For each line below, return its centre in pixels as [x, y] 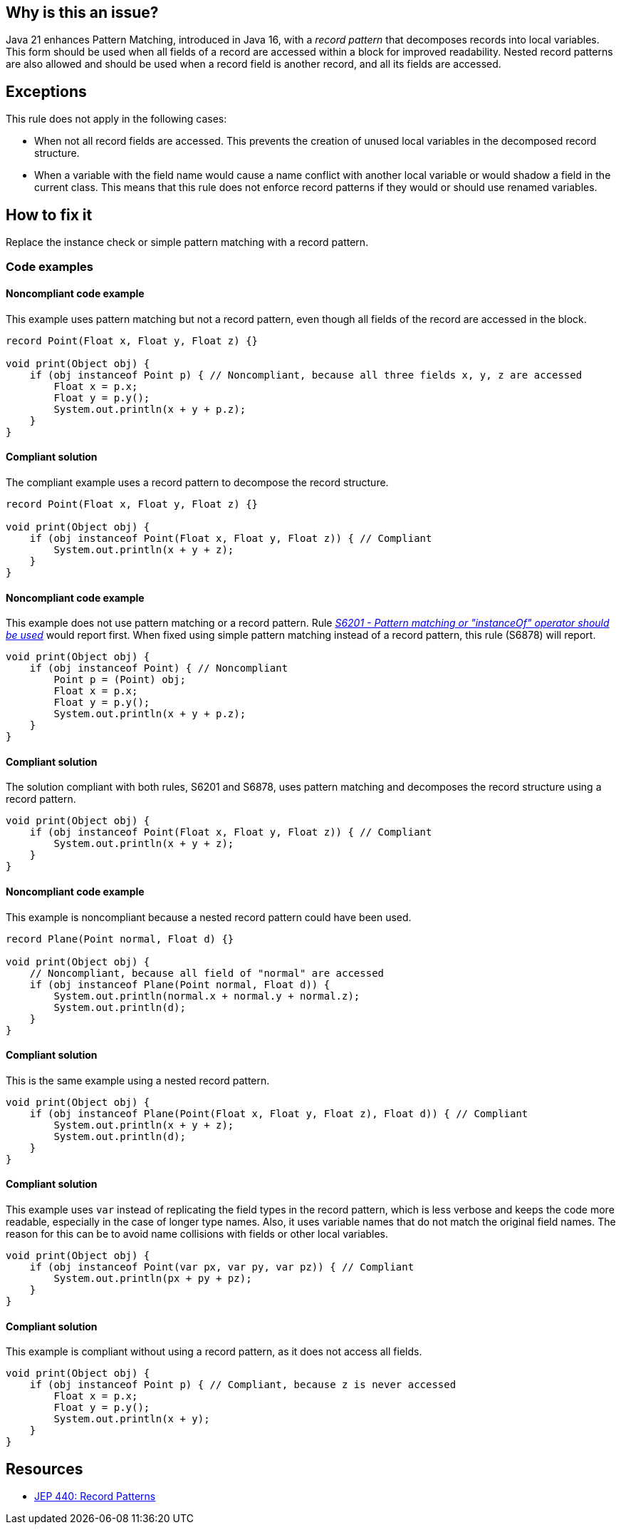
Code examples [50, 267]
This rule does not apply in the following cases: [116, 119]
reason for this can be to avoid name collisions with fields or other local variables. [197, 1234]
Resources [45, 1469]
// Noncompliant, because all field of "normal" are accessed [207, 973]
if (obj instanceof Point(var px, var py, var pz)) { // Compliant [222, 1267]
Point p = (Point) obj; [120, 680]
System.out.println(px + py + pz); [153, 1279]
